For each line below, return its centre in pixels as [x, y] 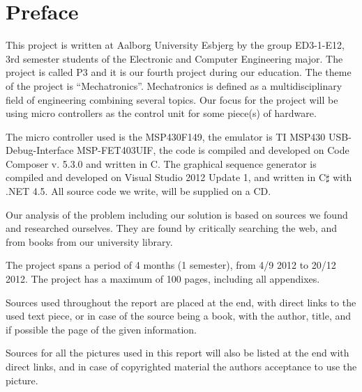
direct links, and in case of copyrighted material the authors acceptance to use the [181, 366]
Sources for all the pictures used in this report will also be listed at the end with [178, 353]
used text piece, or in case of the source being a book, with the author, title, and [179, 316]
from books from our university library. [89, 241]
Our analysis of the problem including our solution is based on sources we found [177, 214]
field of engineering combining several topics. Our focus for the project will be [172, 99]
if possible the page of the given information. [101, 329]
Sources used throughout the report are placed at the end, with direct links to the [181, 302]
